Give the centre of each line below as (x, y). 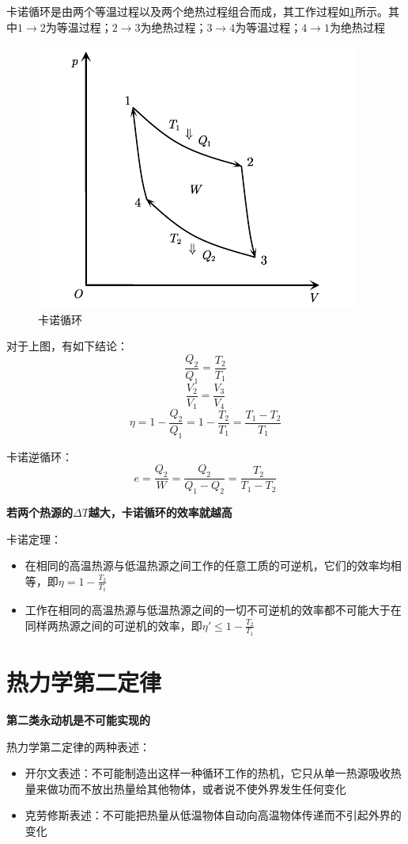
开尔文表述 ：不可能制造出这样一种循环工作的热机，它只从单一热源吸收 (208, 773)
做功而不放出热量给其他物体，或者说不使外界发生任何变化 (196, 788)
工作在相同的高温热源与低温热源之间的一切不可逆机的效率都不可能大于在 (213, 609)
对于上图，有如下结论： (67, 346)
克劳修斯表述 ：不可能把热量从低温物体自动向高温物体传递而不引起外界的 (213, 815)
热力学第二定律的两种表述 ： (78, 746)
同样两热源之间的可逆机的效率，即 (113, 625)
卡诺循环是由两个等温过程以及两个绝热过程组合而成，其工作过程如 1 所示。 (197, 11)
